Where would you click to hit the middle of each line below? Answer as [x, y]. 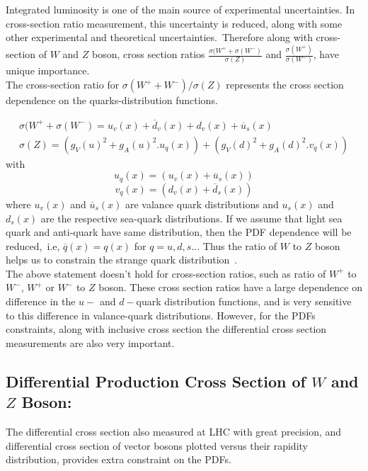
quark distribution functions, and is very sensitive [244, 301]
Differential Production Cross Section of [156, 381]
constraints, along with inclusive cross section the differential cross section [166, 329]
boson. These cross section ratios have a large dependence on [230, 287]
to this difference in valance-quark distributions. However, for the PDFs [161, 315]
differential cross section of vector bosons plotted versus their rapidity [157, 445]
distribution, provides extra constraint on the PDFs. [119, 459]
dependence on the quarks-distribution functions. [112, 100]
